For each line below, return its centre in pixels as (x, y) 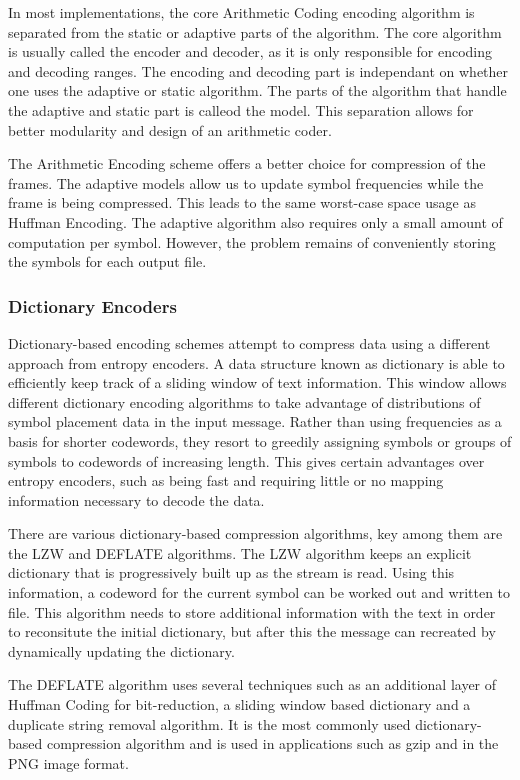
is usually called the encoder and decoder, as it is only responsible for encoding (250, 51)
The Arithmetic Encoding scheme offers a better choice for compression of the (247, 163)
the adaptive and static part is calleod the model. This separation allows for (241, 109)
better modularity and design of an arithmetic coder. (170, 129)
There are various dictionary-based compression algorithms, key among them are (255, 533)
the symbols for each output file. (107, 261)
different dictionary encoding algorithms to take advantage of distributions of (244, 401)
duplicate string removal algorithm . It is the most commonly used (209, 723)
